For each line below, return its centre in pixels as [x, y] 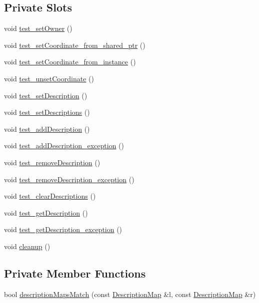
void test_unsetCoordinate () [49, 78]
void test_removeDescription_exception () [69, 179]
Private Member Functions [75, 273]
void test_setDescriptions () [47, 112]
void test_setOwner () [38, 28]
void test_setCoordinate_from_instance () [70, 62]
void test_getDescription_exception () [63, 229]
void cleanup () [27, 246]
